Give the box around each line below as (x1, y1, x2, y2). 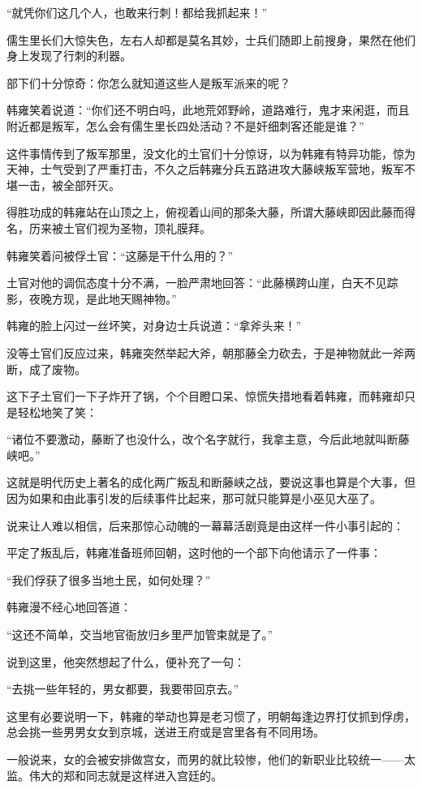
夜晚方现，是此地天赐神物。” (28, 289, 177, 307)
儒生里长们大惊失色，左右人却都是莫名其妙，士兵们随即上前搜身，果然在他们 (6, 31, 416, 48)
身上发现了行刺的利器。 (6, 47, 131, 64)
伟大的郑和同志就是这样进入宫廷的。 (28, 766, 222, 783)
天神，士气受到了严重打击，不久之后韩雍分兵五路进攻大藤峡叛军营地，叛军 (6, 161, 404, 178)
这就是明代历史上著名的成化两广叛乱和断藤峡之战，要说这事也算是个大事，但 (6, 474, 416, 491)
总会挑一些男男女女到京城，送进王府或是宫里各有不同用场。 (6, 723, 325, 740)
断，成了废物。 (6, 360, 86, 377)
